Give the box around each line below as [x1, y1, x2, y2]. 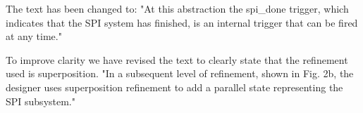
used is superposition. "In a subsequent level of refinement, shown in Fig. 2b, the [6, 66, 354, 81]
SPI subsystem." [6, 93, 75, 108]
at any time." [6, 29, 62, 44]
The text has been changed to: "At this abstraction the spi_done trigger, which [6, 1, 349, 15]
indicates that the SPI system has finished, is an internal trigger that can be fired [6, 15, 358, 29]
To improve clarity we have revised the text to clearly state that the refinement [6, 52, 348, 67]
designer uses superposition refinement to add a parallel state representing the [6, 79, 343, 94]
